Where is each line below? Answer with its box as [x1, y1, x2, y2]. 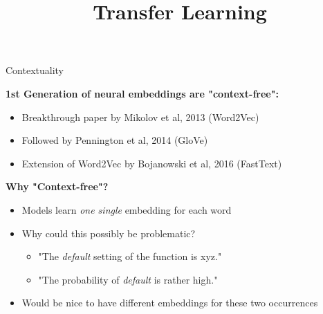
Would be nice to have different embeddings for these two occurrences [21, 295, 318, 310]
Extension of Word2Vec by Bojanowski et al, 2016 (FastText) [21, 156, 282, 170]
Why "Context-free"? [6, 179, 109, 194]
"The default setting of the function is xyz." [38, 249, 222, 264]
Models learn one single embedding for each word [21, 202, 232, 216]
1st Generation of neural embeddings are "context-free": [6, 86, 279, 100]
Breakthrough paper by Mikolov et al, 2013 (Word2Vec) [21, 109, 259, 124]
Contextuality [6, 63, 64, 77]
